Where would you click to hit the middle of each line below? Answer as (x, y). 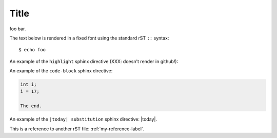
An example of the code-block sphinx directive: (61, 71)
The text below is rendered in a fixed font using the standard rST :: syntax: (89, 38)
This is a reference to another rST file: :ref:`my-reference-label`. (77, 129)
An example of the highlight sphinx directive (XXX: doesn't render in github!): (94, 61)
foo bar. (18, 29)
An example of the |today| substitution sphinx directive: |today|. (83, 119)
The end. (31, 106)
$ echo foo (32, 50)
